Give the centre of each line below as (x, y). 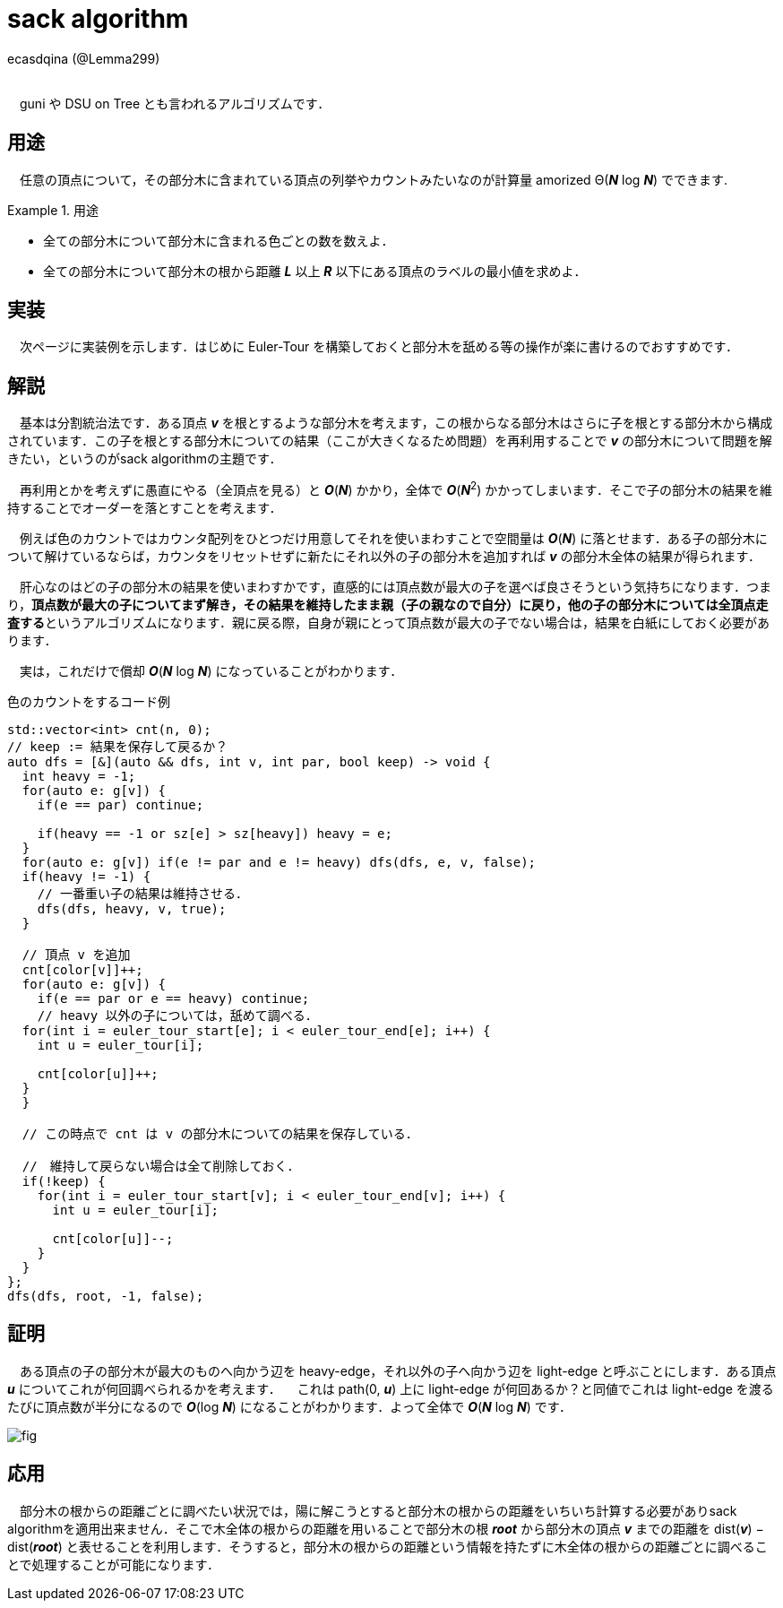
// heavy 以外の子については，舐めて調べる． (177, 1015)
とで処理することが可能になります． (114, 1564)
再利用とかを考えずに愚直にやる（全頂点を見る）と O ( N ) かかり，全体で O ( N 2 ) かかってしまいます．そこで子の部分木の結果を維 (396, 488)
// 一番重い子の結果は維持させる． (143, 893)
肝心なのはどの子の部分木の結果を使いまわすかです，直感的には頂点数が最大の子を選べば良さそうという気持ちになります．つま (395, 586)
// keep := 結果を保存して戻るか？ (118, 746)
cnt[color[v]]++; (82, 969)
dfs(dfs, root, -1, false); (106, 1296)
